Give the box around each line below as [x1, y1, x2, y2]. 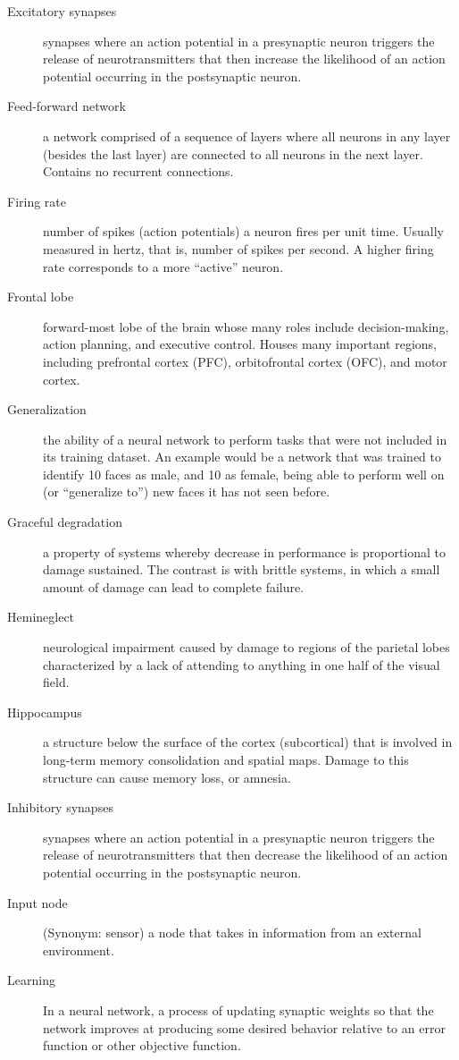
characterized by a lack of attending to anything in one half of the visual [43, 655, 440, 674]
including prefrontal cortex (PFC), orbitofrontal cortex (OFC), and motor [43, 352, 447, 370]
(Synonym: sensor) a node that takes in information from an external [43, 923, 421, 942]
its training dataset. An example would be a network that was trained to [43, 447, 442, 466]
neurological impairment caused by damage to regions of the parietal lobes [43, 638, 450, 657]
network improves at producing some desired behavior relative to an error [43, 1018, 446, 1037]
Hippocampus [7, 702, 82, 721]
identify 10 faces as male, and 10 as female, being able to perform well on [43, 464, 445, 483]
